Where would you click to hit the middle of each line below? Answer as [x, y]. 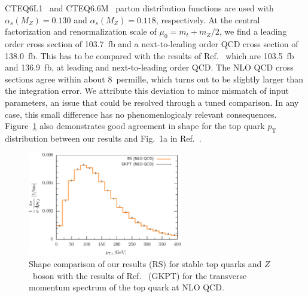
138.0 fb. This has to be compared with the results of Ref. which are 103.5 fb [150, 55]
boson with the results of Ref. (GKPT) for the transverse [140, 275]
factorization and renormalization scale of [81, 31]
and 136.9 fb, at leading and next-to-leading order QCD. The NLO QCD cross [149, 67]
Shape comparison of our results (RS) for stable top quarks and [145, 264]
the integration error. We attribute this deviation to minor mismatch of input [147, 91]
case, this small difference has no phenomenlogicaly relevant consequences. [141, 114]
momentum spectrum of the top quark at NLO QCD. [126, 287]
